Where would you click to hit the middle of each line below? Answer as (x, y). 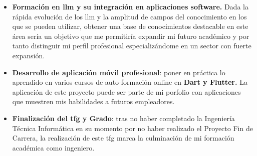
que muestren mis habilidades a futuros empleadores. (93, 101)
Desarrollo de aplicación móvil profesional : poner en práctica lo (119, 72)
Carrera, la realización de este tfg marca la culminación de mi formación (123, 138)
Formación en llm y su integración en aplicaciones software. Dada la (130, 6)
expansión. (29, 55)
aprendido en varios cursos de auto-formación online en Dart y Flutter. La (130, 82)
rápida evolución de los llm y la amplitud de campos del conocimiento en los (130, 16)
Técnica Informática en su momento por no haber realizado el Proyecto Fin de (133, 128)
